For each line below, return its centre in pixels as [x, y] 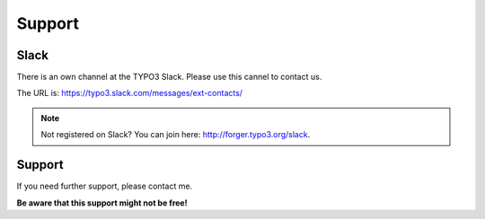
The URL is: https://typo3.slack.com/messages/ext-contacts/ [129, 93]
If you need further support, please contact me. [105, 186]
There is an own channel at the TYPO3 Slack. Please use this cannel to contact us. [169, 77]
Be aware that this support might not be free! [102, 203]
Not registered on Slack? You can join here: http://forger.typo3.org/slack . [176, 135]
